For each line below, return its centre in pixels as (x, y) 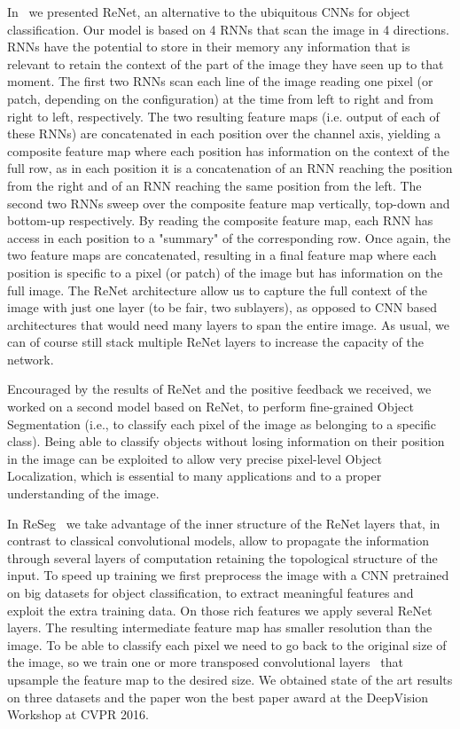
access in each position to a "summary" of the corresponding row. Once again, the (229, 237)
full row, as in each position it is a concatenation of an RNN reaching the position (230, 168)
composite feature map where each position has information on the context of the (228, 150)
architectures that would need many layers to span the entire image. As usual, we (229, 324)
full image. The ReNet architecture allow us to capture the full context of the (218, 290)
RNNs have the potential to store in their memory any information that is (209, 47)
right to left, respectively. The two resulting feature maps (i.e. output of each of (223, 116)
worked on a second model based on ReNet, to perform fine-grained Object (211, 407)
